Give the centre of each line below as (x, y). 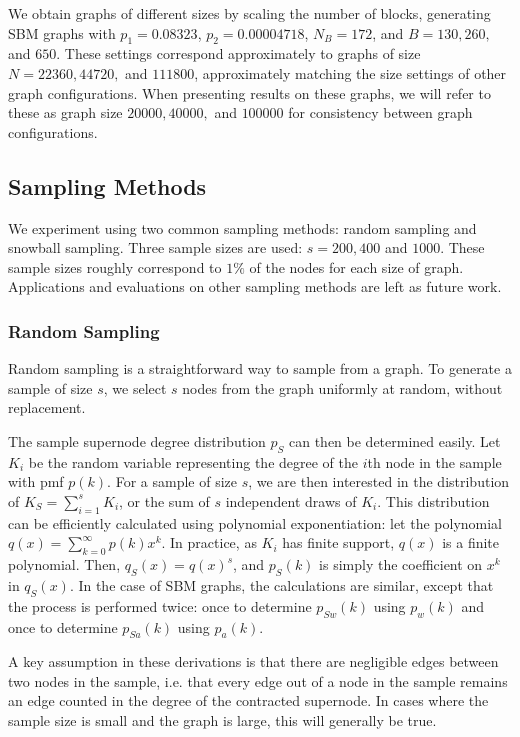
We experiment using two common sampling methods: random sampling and (242, 227)
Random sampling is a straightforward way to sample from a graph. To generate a (260, 368)
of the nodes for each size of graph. (356, 266)
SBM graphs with (62, 32)
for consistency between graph (380, 112)
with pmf (36, 481)
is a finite (471, 542)
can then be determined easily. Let (394, 440)
